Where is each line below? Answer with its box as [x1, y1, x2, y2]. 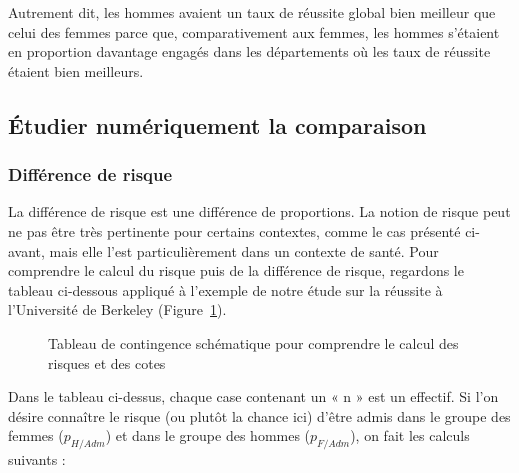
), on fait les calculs [350, 425, 470, 446]
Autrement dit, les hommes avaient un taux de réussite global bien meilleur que [8, 2, 496, 22]
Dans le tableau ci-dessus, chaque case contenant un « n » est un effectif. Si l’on [8, 386, 499, 407]
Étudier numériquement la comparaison [8, 109, 427, 140]
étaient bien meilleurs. [8, 60, 144, 81]
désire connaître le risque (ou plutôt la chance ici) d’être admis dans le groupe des [8, 405, 511, 426]
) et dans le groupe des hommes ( [105, 425, 311, 446]
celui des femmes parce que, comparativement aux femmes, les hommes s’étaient [8, 21, 500, 42]
